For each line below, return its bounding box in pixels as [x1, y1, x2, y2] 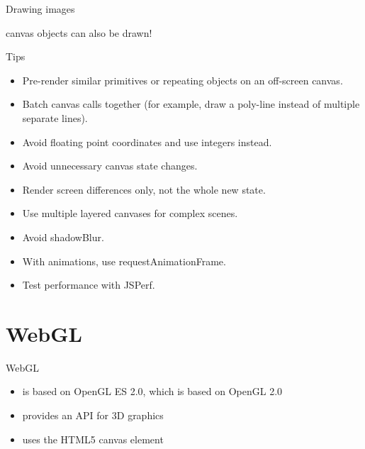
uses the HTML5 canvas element [22, 431, 164, 446]
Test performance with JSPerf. [22, 277, 155, 292]
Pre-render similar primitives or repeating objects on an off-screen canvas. [22, 72, 343, 87]
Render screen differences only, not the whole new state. [22, 182, 266, 196]
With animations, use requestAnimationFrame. [22, 253, 226, 268]
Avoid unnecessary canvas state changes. [22, 158, 198, 173]
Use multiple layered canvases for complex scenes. [22, 206, 238, 221]
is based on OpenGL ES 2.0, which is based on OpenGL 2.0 [22, 384, 283, 399]
